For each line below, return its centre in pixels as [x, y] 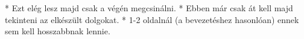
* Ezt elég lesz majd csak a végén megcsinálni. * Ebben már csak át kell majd [149, 8]
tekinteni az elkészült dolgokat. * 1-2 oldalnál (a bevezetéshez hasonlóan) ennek [152, 19]
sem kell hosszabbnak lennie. [58, 31]
